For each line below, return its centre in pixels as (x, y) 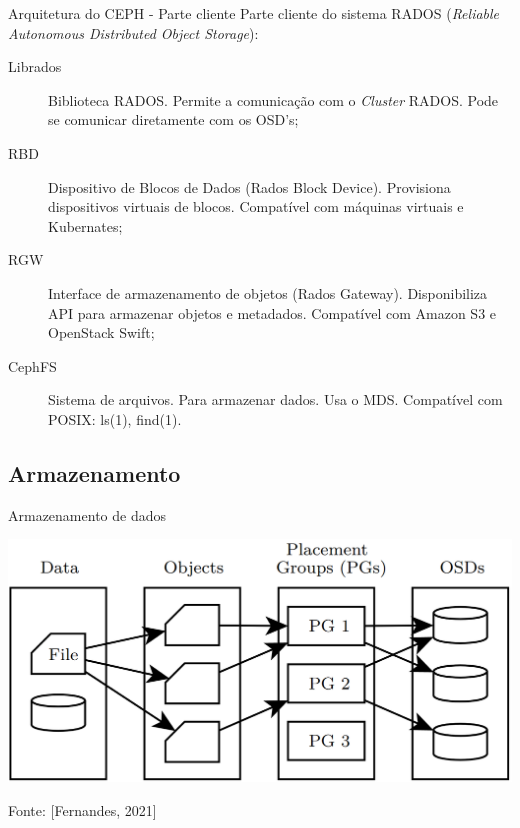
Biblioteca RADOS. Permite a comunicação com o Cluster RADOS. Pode (273, 99)
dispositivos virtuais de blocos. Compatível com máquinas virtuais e (256, 206)
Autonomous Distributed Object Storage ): (133, 32)
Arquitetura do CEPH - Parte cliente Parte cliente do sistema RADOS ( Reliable (254, 13)
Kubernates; (85, 225)
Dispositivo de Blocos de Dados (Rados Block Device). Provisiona (249, 186)
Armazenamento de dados (87, 514)
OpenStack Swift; (101, 332)
